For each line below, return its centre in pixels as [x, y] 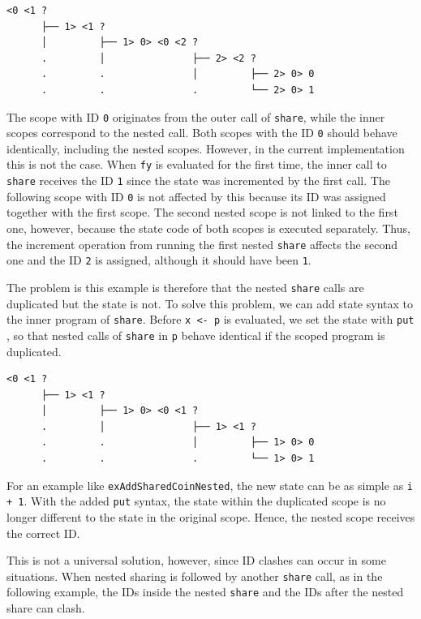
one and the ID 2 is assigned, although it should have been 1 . [159, 260]
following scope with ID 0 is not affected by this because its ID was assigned [196, 196]
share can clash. [46, 608]
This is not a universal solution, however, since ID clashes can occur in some [196, 560]
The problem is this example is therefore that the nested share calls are [185, 287]
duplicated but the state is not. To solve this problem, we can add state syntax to [210, 303]
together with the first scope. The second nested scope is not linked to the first [202, 212]
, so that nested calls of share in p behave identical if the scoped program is [196, 335]
